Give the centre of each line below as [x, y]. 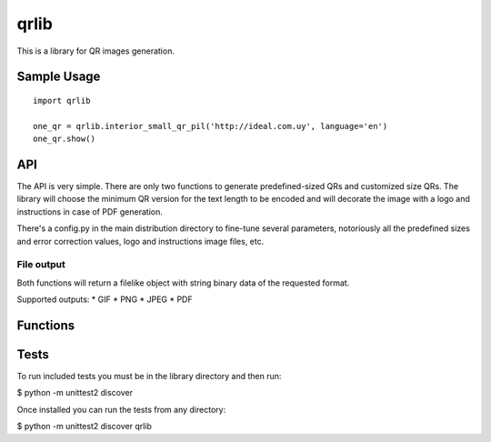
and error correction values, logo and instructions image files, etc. [140, 241]
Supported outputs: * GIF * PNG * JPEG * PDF [105, 299]
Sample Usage [59, 77]
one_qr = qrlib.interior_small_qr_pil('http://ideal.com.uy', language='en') [210, 126]
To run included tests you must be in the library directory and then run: [149, 377]
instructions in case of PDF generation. [90, 211]
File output [41, 265]
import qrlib [62, 100]
